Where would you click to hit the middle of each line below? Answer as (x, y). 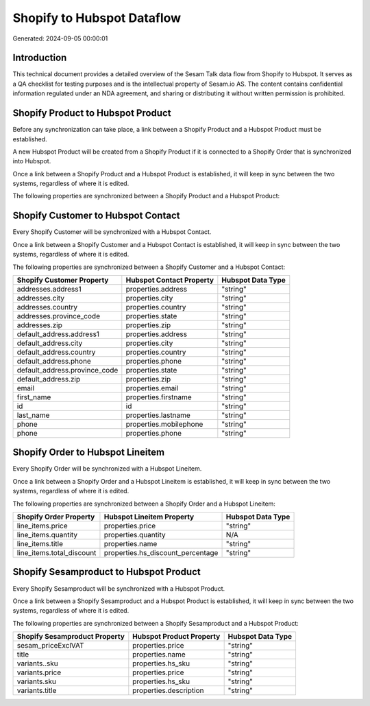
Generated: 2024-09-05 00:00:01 (60, 38)
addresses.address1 (49, 289)
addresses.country (47, 307)
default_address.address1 (58, 334)
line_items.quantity (47, 535)
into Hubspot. (32, 161)
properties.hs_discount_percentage (161, 553)
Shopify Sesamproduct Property (71, 637)
